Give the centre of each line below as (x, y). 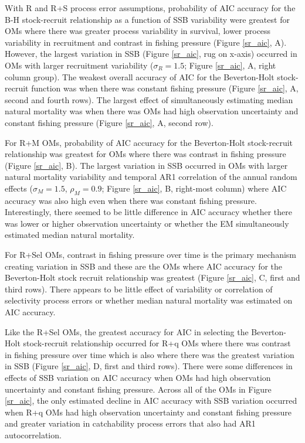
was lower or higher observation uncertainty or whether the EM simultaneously (147, 223)
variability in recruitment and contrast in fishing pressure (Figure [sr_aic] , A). (146, 42)
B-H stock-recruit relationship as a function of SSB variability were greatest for (147, 19)
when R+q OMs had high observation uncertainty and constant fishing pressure (148, 412)
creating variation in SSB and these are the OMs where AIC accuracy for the (144, 266)
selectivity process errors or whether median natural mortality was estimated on (149, 300)
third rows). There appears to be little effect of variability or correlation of (139, 289)
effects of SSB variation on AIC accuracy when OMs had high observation (138, 378)
